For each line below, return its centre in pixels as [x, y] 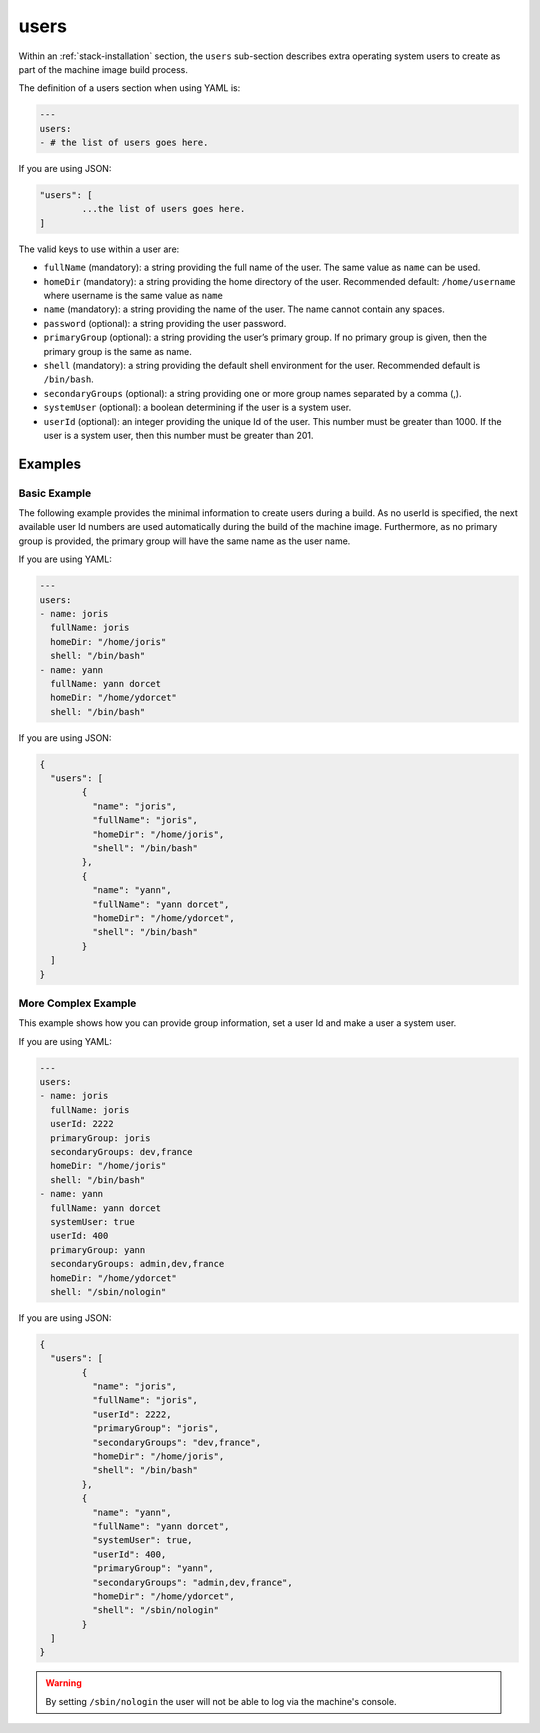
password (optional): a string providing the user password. [165, 323]
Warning [63, 1683]
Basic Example [55, 493]
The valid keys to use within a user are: [99, 249]
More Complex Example [77, 1003]
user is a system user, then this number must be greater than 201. [178, 435]
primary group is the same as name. [117, 351]
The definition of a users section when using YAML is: [129, 88]
